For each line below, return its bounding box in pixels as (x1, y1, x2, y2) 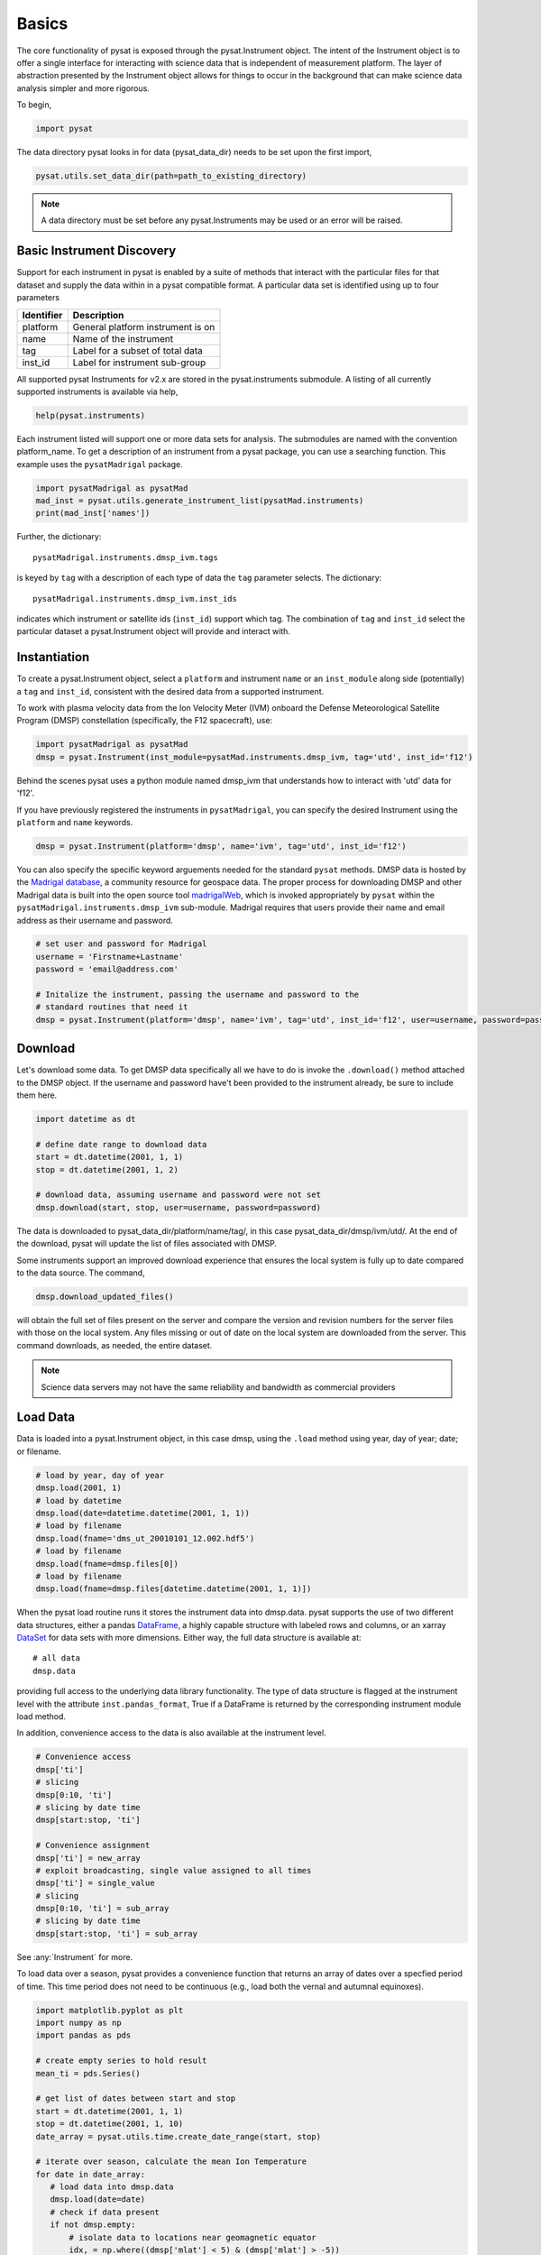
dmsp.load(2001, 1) (35, 1483, 122, 1493)
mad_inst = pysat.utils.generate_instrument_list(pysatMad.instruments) (35, 496, 364, 506)
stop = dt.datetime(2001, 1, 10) (35, 2119, 184, 2129)
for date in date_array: (35, 2169, 146, 2179)
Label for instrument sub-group (72, 356, 206, 369)
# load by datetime (35, 1496, 122, 1505)
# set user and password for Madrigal (35, 939, 207, 949)
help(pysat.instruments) (35, 410, 146, 420)
